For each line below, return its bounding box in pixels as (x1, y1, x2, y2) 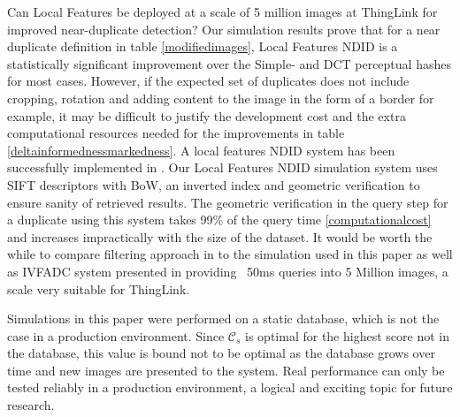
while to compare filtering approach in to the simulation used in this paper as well (7, 245, 453, 263)
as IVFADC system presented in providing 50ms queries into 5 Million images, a (7, 262, 448, 280)
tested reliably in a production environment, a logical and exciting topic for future (7, 378, 453, 397)
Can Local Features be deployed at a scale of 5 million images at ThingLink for (7, 3, 438, 20)
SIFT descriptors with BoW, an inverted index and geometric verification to (7, 175, 420, 193)
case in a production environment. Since (7, 326, 225, 345)
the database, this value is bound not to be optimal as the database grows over (7, 344, 435, 362)
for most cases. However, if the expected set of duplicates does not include (7, 72, 410, 90)
